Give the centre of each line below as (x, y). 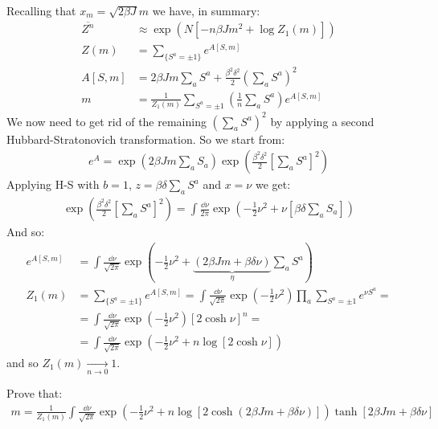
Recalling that (41, 10)
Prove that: (35, 393)
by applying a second (322, 121)
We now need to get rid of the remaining (106, 121)
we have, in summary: (206, 10)
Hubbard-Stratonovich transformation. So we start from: (146, 139)
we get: (273, 184)
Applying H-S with (53, 184)
